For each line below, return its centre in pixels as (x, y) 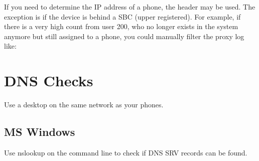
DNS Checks (49, 80)
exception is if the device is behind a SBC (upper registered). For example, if (122, 16)
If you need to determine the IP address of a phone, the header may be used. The (130, 7)
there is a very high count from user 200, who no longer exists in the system (121, 26)
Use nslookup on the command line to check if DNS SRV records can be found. (126, 152)
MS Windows (40, 132)
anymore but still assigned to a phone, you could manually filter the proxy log (124, 36)
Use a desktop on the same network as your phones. (84, 105)
